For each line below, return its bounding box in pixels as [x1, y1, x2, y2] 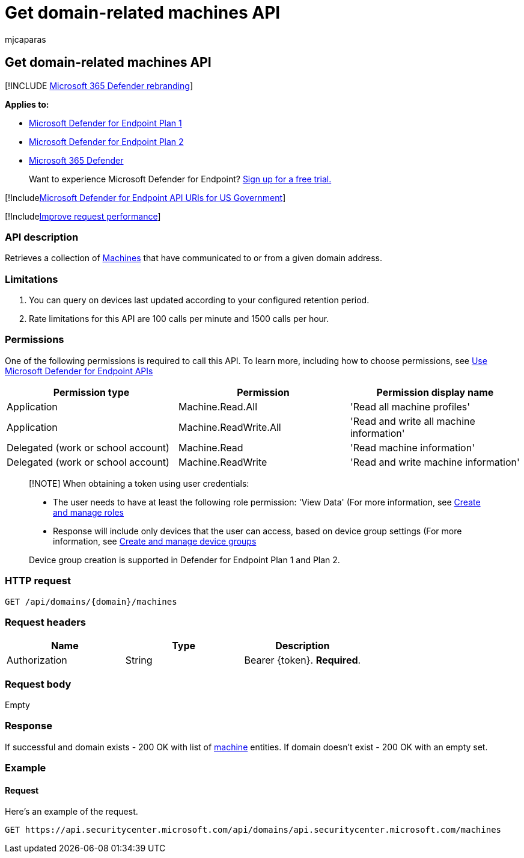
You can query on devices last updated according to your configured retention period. [29, 295, 370, 306]
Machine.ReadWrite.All [178, 421, 281, 433]
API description [5, 230, 79, 243]
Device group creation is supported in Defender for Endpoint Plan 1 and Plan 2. [29, 554, 340, 565]
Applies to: [5, 99, 49, 110]
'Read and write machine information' [350, 455, 520, 468]
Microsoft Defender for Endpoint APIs [5, 365, 153, 376]
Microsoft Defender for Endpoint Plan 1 [29, 117, 182, 128]
